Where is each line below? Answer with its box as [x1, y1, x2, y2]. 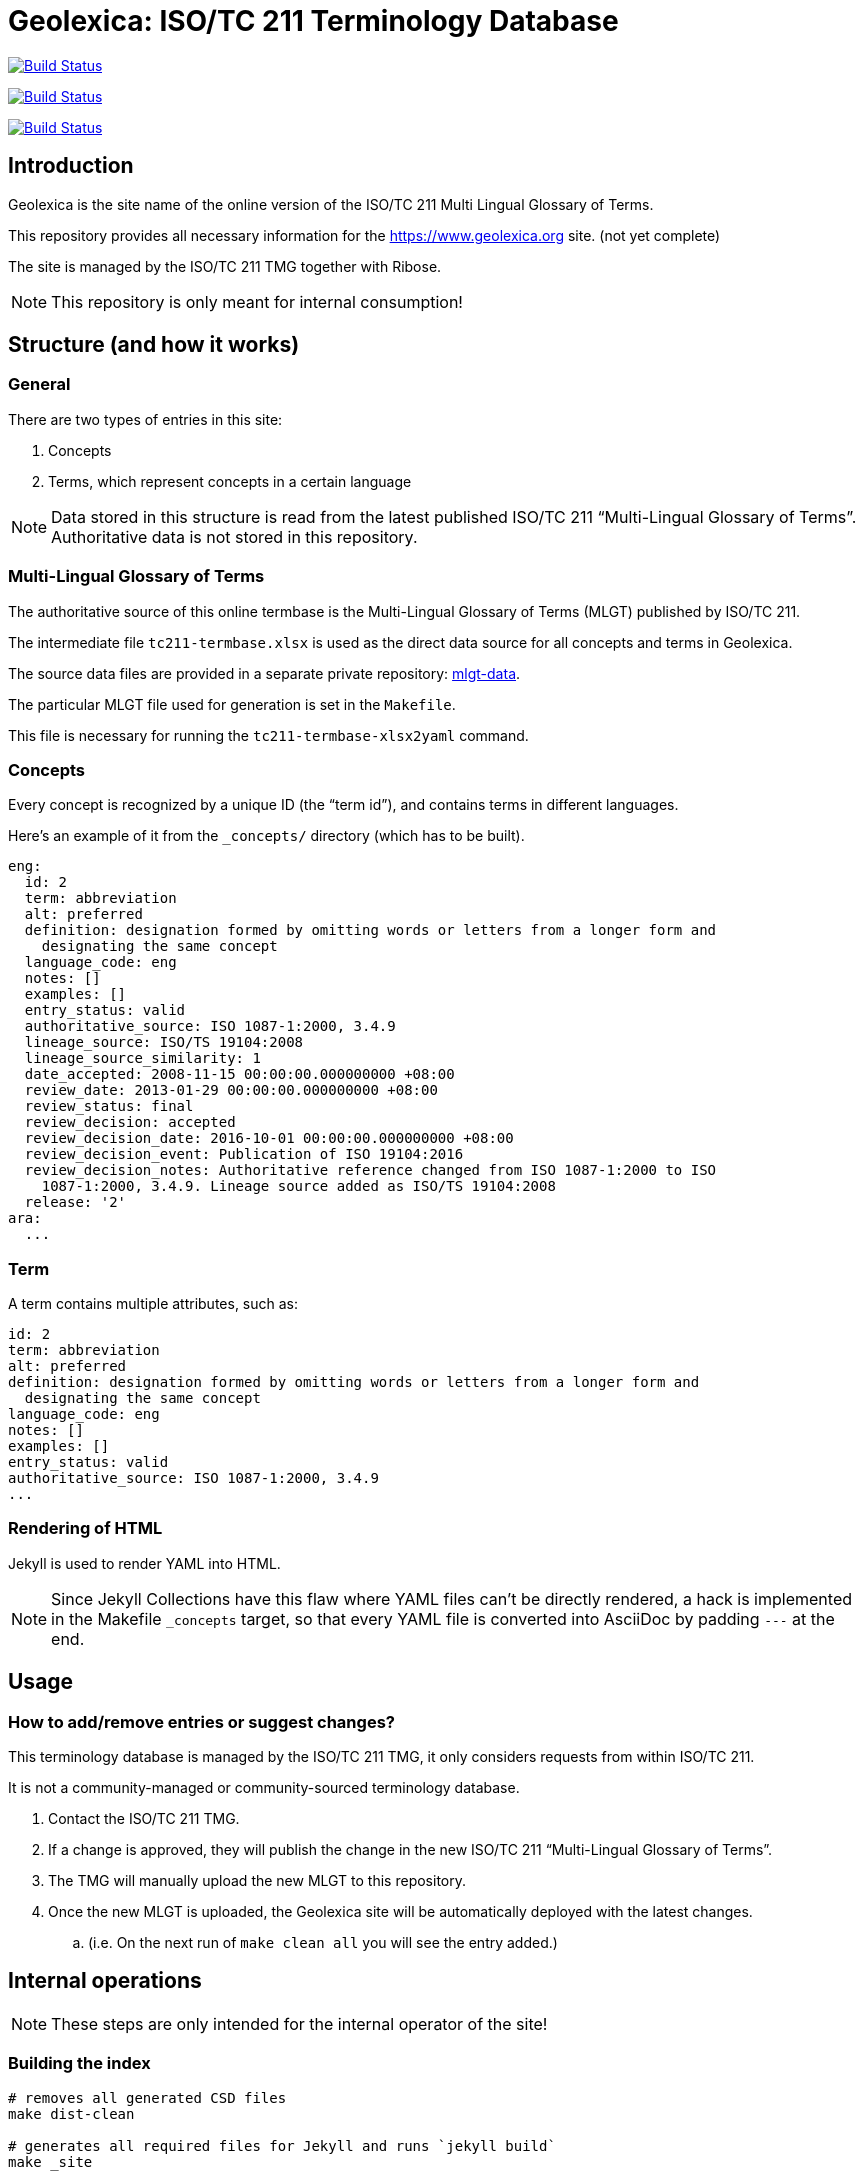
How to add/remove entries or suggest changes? [8, 1711, 395, 1732]
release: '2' [24, 1194, 127, 1211]
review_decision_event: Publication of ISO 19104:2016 [24, 1146, 464, 1163]
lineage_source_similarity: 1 [24, 1050, 261, 1067]
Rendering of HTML [8, 1518, 163, 1539]
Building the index [8, 2053, 151, 2074]
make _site [8, 2153, 93, 2170]
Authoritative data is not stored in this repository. [51, 526, 418, 547]
